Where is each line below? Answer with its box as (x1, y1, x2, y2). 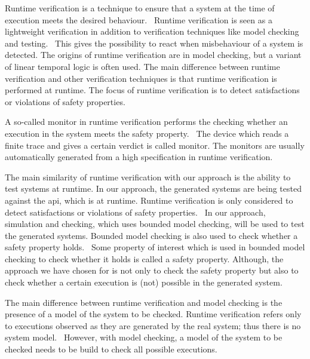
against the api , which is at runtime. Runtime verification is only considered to (5, 194, 293, 206)
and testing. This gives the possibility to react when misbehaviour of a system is (5, 36, 303, 49)
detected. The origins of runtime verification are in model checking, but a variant (5, 48, 302, 61)
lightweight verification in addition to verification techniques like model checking (5, 25, 299, 38)
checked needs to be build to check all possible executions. (5, 343, 217, 355)
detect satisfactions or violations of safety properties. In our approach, (5, 205, 266, 218)
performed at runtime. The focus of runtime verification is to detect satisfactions (5, 84, 300, 96)
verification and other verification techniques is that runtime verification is (5, 72, 277, 84)
